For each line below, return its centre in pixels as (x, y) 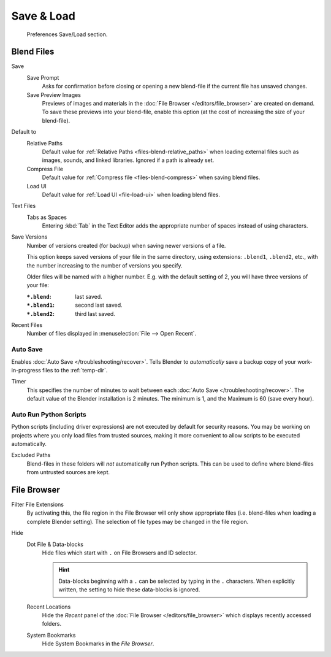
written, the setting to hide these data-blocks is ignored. (129, 590)
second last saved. (99, 305)
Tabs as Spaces (47, 217)
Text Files (24, 206)
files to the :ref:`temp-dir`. (75, 370)
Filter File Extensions (38, 505)
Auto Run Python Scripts (49, 414)
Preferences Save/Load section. (67, 34)
